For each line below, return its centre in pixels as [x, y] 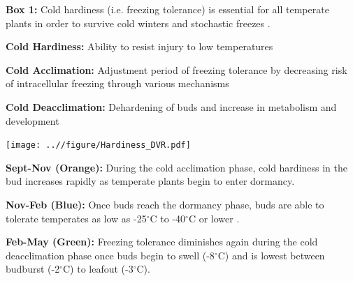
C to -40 [168, 218]
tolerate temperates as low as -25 [76, 218]
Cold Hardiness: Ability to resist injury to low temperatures [139, 46]
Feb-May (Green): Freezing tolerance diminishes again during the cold [162, 242]
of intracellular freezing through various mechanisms [117, 83]
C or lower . [214, 218]
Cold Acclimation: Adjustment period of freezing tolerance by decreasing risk [176, 69]
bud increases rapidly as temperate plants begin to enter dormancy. [150, 181]
